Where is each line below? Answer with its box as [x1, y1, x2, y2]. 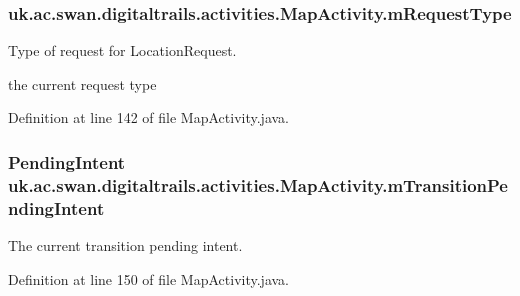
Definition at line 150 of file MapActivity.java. [8, 268, 290, 289]
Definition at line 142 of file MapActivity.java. [8, 107, 290, 128]
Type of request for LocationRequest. [8, 40, 237, 61]
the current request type [8, 73, 157, 94]
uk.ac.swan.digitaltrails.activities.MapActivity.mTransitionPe [8, 172, 508, 197]
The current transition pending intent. [8, 235, 243, 256]
